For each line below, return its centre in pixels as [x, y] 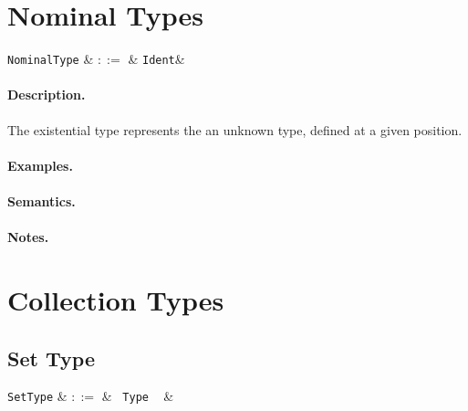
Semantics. [42, 200]
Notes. [28, 237]
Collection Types [116, 299]
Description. [47, 95]
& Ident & [156, 59]
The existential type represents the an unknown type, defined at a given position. [235, 129]
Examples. [40, 165]
